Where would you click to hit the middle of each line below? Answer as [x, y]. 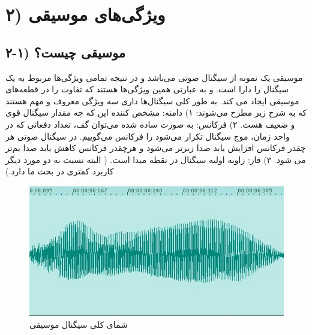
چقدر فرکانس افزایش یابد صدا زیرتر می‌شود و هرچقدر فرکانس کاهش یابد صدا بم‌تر [156, 148]
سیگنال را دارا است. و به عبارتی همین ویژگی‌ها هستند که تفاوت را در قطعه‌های [147, 89]
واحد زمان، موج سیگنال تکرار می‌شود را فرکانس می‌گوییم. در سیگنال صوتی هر [148, 136]
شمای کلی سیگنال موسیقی [79, 324]
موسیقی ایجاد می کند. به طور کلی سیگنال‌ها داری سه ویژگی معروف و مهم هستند [152, 100]
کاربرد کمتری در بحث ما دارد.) [60, 171]
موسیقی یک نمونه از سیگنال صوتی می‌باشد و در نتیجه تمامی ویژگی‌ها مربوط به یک [154, 77]
